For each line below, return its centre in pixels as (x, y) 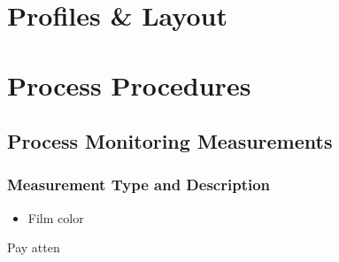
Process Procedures (129, 85)
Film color (56, 217)
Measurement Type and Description (139, 185)
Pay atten (34, 247)
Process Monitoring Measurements (170, 141)
